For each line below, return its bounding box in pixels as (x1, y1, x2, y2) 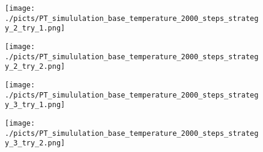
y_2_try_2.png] (5, 62, 65, 71)
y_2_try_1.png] (5, 24, 65, 33)
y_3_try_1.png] (5, 101, 65, 110)
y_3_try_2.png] (5, 139, 65, 148)
